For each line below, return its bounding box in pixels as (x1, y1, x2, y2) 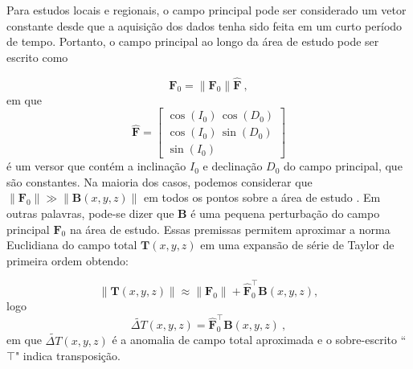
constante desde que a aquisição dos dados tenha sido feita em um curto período (6, 17, 403, 34)
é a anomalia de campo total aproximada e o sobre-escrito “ (112, 331, 407, 348)
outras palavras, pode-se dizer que (6, 205, 174, 222)
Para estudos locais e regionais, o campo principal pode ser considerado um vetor (6, 2, 407, 18)
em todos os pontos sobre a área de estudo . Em (144, 189, 381, 206)
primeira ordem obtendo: (6, 252, 129, 269)
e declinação (202, 158, 263, 174)
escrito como (6, 48, 68, 65)
